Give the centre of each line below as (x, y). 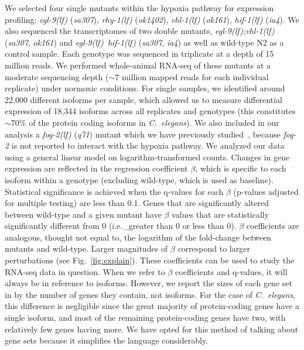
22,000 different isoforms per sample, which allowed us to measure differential (144, 99)
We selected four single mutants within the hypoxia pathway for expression (139, 8)
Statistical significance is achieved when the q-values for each (114, 191)
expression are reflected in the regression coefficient (96, 168)
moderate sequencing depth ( (57, 76)
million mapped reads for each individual (195, 76)
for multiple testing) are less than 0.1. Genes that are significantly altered (137, 203)
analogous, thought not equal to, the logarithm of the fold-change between (138, 237)
